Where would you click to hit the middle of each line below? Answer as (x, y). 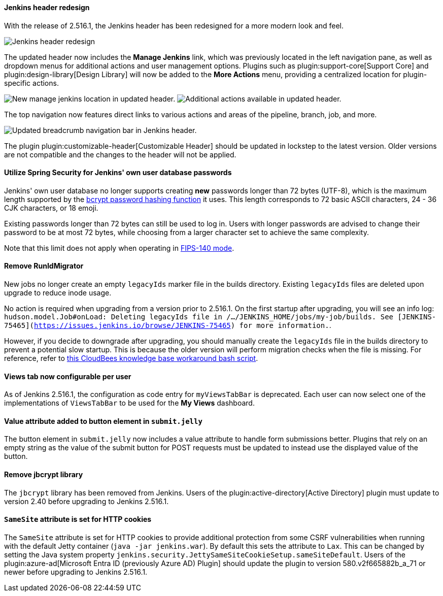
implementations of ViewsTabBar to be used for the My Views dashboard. (129, 403)
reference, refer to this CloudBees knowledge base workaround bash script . (131, 358)
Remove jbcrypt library (44, 475)
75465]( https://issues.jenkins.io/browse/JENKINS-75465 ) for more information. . (168, 325)
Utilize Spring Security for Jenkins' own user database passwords (118, 173)
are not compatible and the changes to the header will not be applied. (120, 154)
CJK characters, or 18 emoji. (51, 208)
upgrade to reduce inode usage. (58, 293)
